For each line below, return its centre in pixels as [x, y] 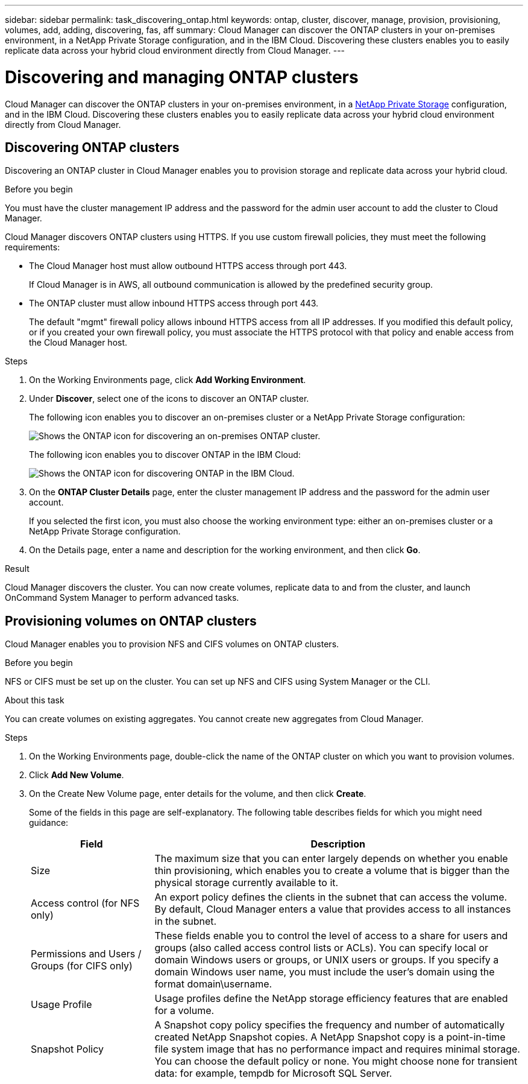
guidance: [49, 823]
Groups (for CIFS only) [82, 966]
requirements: [33, 247]
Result [17, 569]
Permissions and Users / [86, 954]
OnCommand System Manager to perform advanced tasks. [122, 598]
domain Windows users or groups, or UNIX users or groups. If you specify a [327, 960]
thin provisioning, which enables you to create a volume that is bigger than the [332, 871]
